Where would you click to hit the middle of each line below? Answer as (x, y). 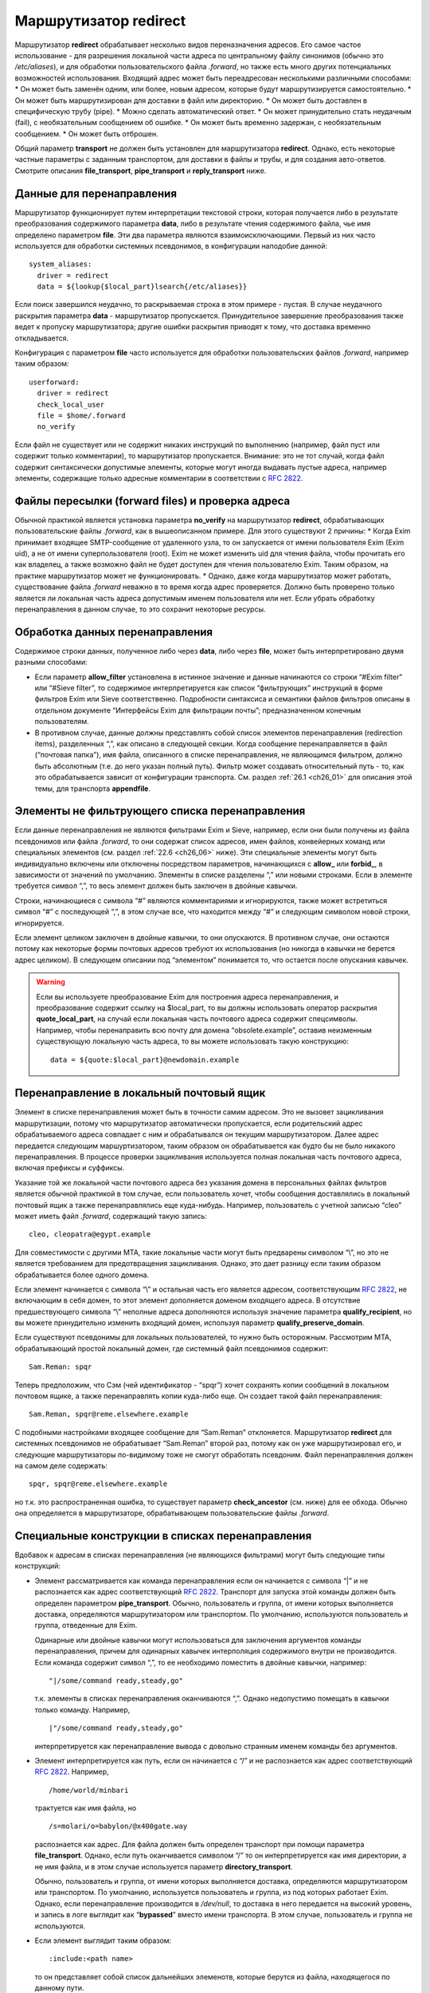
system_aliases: (61, 264)
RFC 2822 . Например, (72, 1772)
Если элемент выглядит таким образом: (103, 1940)
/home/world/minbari (89, 1790)
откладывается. (42, 338)
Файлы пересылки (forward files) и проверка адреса (152, 501)
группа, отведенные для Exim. (86, 1625)
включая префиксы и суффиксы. (70, 1168)
